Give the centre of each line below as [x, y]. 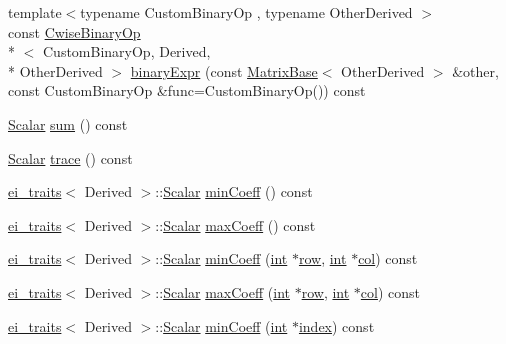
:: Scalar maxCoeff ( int [222, 291]
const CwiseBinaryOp [74, 31]
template [35, 12]
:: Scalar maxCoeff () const [235, 224]
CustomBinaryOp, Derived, [126, 51]
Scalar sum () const [68, 123]
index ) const [336, 325]
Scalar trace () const [70, 157]
